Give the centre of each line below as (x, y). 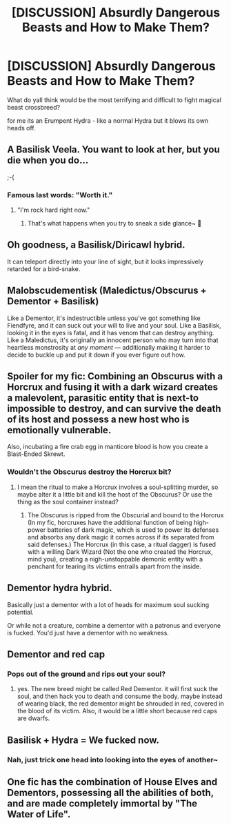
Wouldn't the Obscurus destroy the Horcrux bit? (89, 472)
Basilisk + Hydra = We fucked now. (83, 740)
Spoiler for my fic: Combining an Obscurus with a (115, 376)
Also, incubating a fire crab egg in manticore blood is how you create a (108, 447)
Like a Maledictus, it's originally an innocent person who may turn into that (113, 340)
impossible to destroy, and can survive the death (114, 409)
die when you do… (48, 160)
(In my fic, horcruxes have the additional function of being (110, 522)
